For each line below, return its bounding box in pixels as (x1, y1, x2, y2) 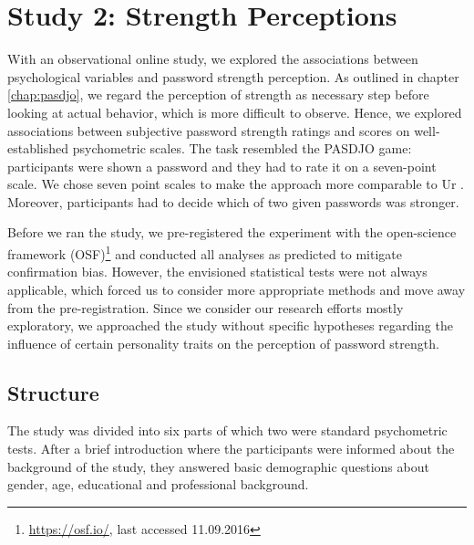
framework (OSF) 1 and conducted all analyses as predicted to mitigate (7, 242, 403, 263)
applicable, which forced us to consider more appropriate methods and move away (7, 279, 466, 299)
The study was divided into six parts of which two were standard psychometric (7, 421, 448, 440)
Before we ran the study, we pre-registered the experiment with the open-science (7, 223, 457, 242)
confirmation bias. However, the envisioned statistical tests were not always (7, 262, 428, 281)
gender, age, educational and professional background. (7, 475, 309, 494)
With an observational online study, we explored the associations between (7, 49, 418, 68)
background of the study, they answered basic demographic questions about (7, 456, 429, 476)
